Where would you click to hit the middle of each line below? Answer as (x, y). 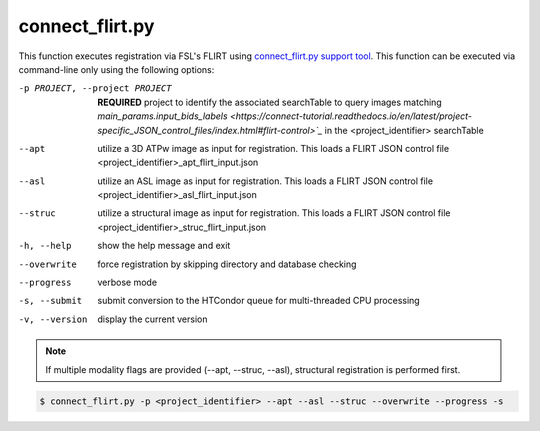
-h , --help (45, 246)
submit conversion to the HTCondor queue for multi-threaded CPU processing (258, 301)
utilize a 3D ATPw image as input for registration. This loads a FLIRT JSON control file (273, 148)
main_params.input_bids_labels (163, 116)
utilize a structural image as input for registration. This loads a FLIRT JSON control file (274, 213)
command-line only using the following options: (116, 69)
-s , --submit (50, 301)
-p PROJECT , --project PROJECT (95, 88)
